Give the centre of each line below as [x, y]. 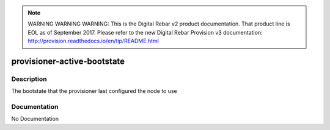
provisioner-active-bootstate [68, 61]
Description [29, 79]
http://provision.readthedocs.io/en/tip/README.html [93, 41]
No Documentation [35, 119]
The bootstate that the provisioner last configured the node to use [94, 91]
